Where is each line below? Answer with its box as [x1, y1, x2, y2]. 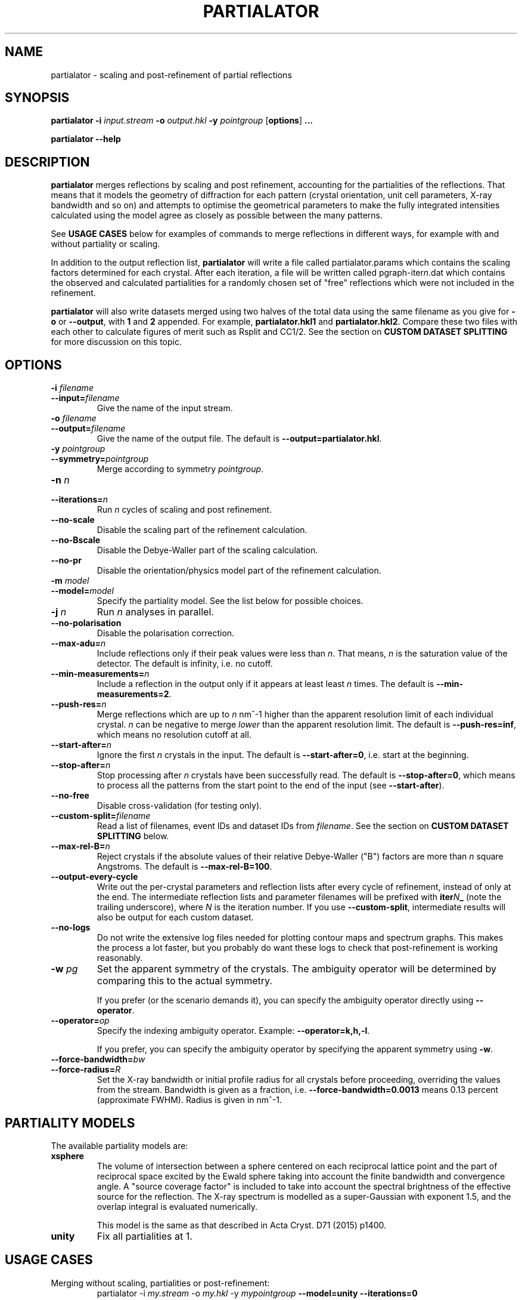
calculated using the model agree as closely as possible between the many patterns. [51, 210, 383, 221]
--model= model [51, 586, 114, 596]
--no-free [51, 790, 89, 801]
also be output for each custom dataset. [97, 912, 254, 923]
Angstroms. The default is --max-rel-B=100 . [97, 861, 272, 872]
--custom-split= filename [51, 811, 151, 821]
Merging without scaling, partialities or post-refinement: [51, 1277, 270, 1288]
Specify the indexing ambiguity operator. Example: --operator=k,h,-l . [97, 1025, 370, 1036]
